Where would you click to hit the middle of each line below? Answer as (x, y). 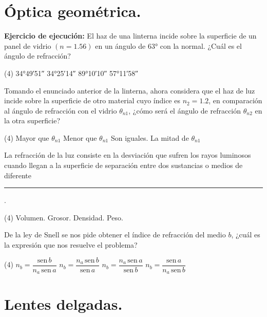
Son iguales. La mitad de (150, 137)
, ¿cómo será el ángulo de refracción (185, 110)
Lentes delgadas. (63, 304)
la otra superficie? (32, 120)
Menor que (80, 137)
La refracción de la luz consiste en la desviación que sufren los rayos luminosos (128, 155)
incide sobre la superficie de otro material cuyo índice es (92, 100)
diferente (18, 175)
